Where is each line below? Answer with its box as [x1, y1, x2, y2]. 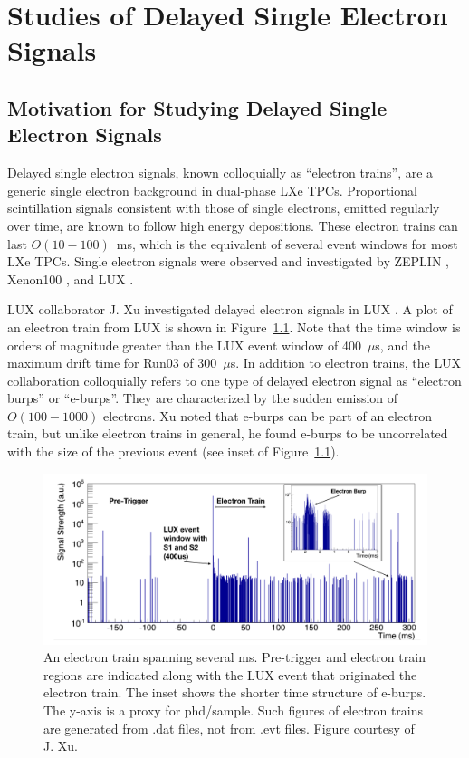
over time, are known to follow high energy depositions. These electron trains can [7, 216, 458, 235]
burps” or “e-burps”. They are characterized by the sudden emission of [7, 389, 398, 408]
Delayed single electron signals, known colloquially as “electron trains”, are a [7, 163, 434, 182]
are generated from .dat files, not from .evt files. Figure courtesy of [43, 718, 415, 737]
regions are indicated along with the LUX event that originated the [43, 665, 417, 684]
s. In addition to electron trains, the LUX [230, 353, 462, 372]
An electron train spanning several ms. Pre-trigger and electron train [43, 648, 426, 667]
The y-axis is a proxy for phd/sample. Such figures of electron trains [43, 701, 424, 720]
